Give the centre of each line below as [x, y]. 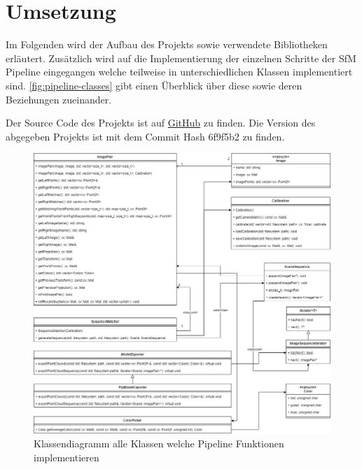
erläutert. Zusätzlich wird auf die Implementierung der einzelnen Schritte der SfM [181, 58]
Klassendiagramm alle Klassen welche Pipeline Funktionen [159, 443]
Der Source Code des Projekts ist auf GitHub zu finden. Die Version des [161, 123]
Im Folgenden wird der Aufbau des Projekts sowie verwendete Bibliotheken [167, 44]
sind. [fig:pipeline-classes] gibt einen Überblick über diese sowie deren [154, 85]
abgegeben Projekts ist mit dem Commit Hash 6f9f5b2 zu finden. [145, 136]
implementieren [67, 457]
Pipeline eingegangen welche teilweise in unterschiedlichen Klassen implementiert [179, 72]
